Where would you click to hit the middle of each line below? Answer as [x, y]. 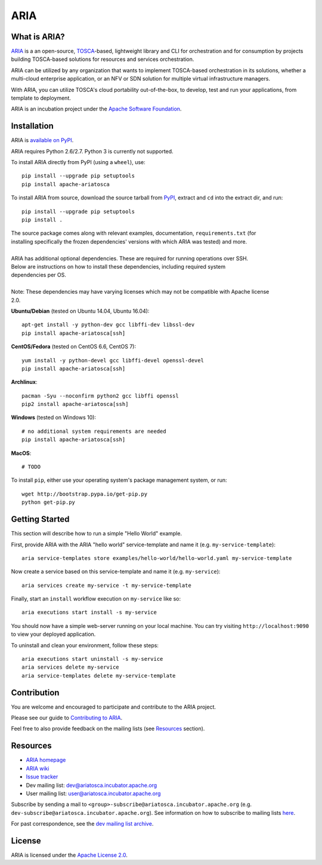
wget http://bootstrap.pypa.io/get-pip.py [85, 494]
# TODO [31, 467]
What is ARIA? [38, 37]
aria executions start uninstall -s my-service [92, 659]
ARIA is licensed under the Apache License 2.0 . [69, 855]
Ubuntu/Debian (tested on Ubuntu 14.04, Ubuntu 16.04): [80, 311]
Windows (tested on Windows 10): [54, 417]
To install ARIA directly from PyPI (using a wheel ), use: [78, 162]
